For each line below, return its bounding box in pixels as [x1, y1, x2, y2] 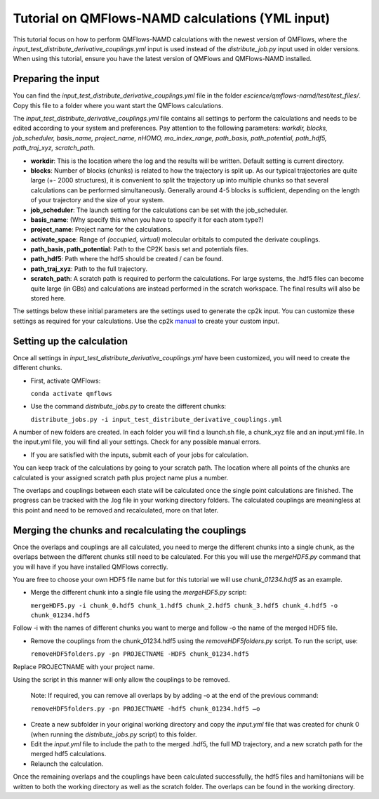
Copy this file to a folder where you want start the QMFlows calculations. [13, 101, 224, 110]
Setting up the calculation [13, 335, 128, 347]
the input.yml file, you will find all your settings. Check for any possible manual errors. [13, 437, 261, 446]
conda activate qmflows [30, 390, 112, 397]
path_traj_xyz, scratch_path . [13, 144, 95, 152]
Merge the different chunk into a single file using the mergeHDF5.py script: [30, 588, 247, 597]
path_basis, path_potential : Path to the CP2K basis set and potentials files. [30, 245, 249, 253]
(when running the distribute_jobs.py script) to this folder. [30, 730, 197, 739]
